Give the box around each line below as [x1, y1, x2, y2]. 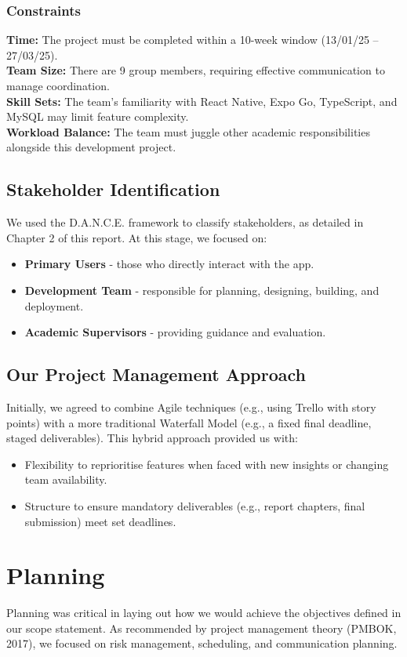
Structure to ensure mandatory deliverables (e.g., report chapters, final [24, 497, 365, 514]
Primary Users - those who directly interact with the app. [24, 256, 314, 272]
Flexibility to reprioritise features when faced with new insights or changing [24, 456, 389, 472]
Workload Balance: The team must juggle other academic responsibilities [6, 123, 370, 140]
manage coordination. [6, 78, 110, 93]
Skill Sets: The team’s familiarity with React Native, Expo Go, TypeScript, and [6, 93, 398, 109]
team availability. [24, 471, 107, 488]
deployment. [24, 297, 84, 314]
